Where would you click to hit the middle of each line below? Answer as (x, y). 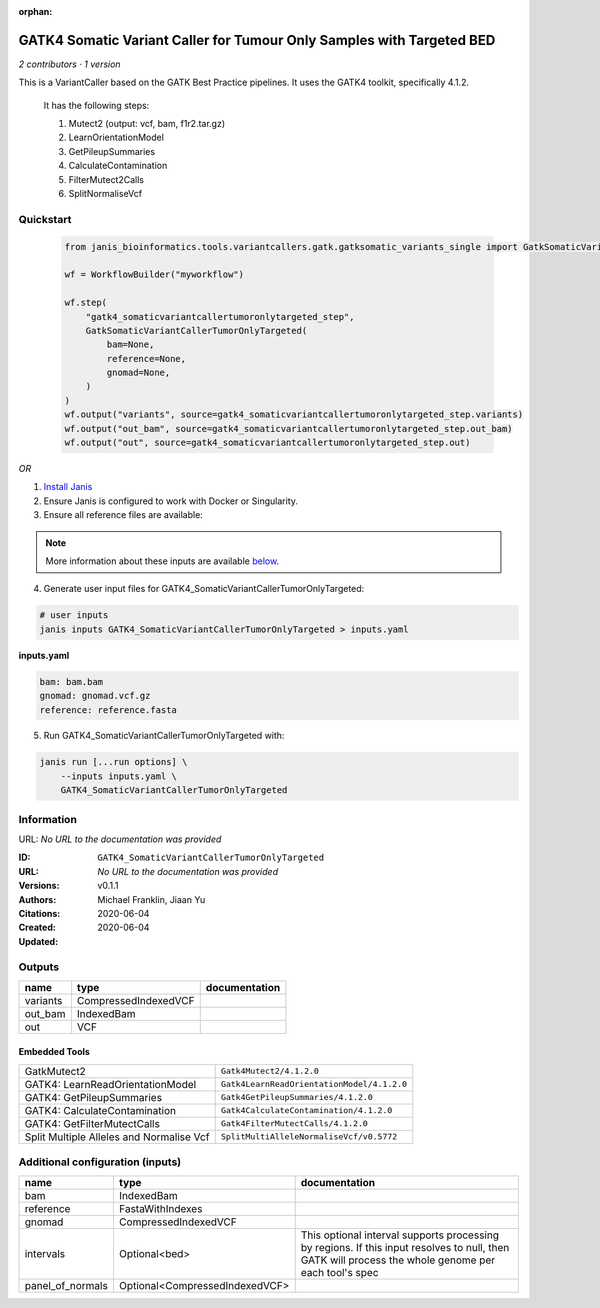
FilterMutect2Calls (106, 179)
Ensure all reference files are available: (123, 515)
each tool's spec (339, 1272)
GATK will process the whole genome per (398, 1260)
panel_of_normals (66, 1285)
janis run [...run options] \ (113, 762)
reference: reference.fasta (108, 709)
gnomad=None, (138, 373)
